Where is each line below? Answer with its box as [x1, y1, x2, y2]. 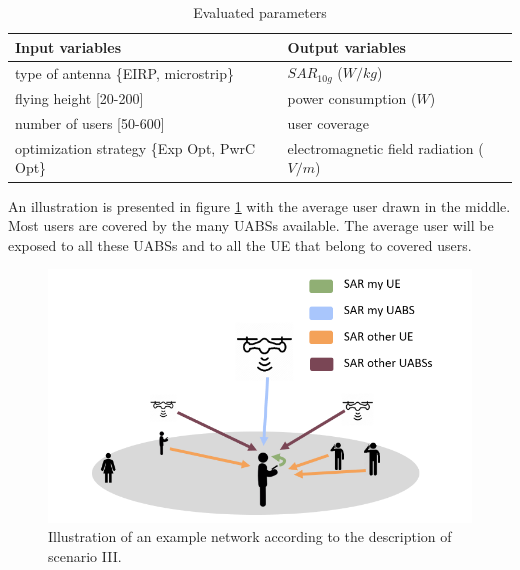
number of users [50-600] [15, 112, 165, 133]
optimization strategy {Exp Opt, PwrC [15, 137, 256, 158]
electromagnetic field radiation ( [287, 137, 484, 158]
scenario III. [48, 545, 122, 566]
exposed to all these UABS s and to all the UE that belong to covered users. [8, 234, 472, 255]
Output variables [287, 36, 406, 57]
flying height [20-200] [15, 88, 144, 109]
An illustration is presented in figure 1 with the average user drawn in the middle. [8, 195, 511, 216]
